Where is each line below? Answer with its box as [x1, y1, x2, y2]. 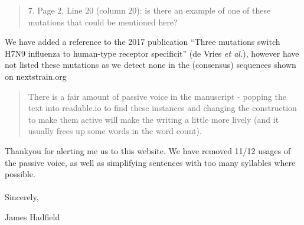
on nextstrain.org [5, 70, 67, 82]
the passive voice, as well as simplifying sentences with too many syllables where [5, 156, 296, 168]
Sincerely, [5, 191, 39, 203]
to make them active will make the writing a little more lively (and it [28, 113, 279, 125]
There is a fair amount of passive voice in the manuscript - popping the [28, 90, 286, 102]
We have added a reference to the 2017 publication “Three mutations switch [5, 35, 280, 48]
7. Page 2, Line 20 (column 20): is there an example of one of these [28, 4, 271, 16]
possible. [5, 168, 35, 180]
